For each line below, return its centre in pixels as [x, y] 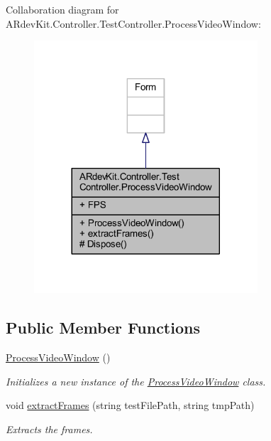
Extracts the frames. [49, 429]
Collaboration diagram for [62, 9]
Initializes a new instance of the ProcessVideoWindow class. [136, 381]
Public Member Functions [103, 328]
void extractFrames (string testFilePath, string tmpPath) [130, 405]
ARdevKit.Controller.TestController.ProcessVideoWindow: [133, 23]
